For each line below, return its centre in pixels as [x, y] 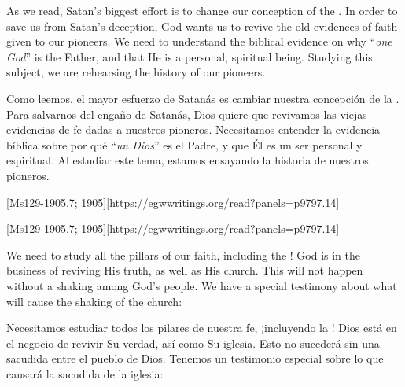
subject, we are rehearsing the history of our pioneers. [136, 72]
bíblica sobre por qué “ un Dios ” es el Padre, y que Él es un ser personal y [184, 144]
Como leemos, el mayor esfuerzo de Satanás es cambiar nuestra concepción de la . [203, 98]
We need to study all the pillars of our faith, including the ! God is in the [184, 254]
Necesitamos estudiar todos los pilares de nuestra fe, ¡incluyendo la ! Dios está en [202, 328]
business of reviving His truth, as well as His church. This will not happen [185, 270]
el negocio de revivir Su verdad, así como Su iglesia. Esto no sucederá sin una [193, 343]
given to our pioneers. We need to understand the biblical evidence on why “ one [199, 41]
